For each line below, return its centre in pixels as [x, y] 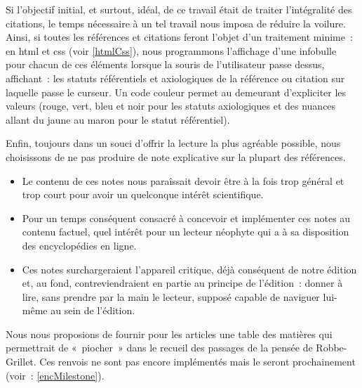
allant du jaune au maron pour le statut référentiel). [118, 119]
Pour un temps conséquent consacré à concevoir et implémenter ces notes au [186, 218]
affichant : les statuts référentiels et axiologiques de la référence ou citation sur [175, 78]
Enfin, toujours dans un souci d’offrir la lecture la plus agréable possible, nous [173, 143]
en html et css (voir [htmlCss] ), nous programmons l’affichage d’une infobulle [171, 50]
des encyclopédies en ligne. [79, 245]
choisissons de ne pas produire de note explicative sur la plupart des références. [176, 156]
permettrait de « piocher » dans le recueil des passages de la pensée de [159, 348]
